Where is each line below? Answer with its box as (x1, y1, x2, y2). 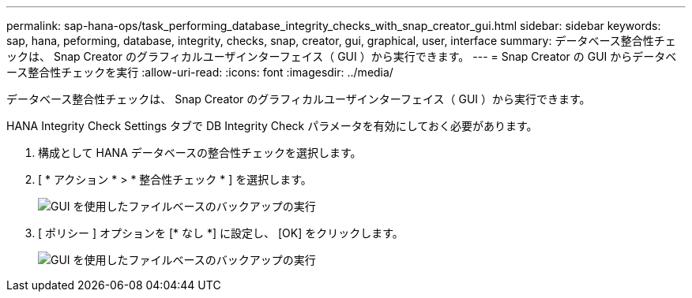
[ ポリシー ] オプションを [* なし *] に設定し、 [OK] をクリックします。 (38, 226, 404, 240)
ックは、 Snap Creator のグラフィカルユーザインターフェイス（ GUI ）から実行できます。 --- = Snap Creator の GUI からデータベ (6, 50, 677, 63)
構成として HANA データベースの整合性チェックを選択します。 (38, 146, 362, 159)
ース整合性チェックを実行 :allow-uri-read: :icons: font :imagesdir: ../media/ (6, 65, 393, 79)
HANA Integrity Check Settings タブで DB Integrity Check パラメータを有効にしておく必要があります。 (6, 119, 538, 132)
